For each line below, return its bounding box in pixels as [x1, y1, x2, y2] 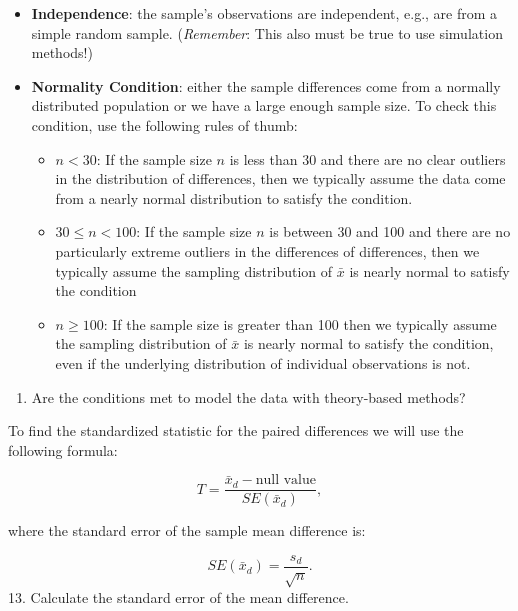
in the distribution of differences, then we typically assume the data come [55, 168, 506, 189]
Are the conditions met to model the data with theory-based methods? [31, 386, 466, 407]
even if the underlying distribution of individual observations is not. [55, 352, 471, 373]
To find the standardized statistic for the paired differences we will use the [8, 420, 464, 441]
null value [255, 473, 316, 488]
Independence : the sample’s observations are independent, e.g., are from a [31, 3, 498, 23]
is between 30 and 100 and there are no [269, 221, 511, 242]
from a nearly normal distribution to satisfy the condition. [55, 187, 413, 208]
